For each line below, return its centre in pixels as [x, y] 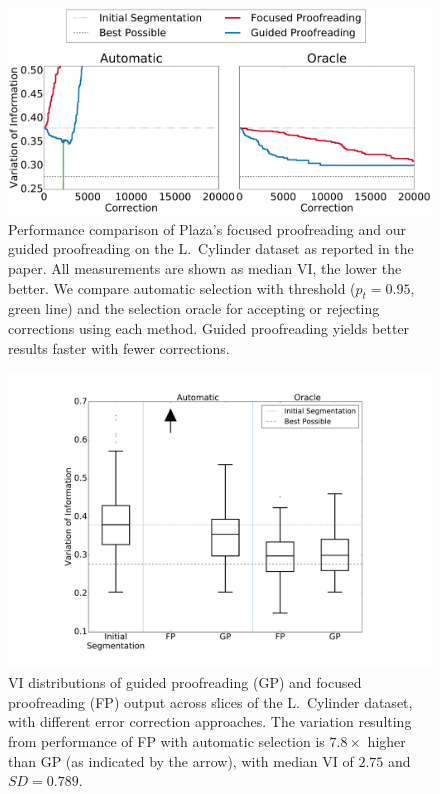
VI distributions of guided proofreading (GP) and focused [185, 682]
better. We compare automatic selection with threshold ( [182, 287]
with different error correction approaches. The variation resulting [210, 721]
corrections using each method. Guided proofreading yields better [209, 327]
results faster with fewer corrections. [119, 347]
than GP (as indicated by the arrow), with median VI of [181, 760]
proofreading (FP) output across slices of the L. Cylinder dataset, [210, 701]
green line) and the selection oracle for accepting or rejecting [194, 308]
